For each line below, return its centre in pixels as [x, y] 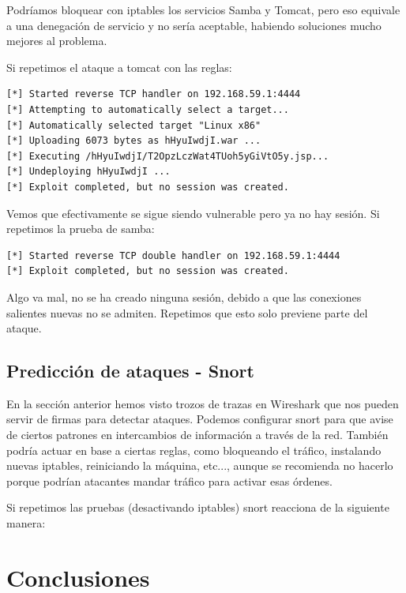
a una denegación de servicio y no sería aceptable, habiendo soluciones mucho [194, 25]
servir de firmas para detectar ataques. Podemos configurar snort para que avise [200, 419]
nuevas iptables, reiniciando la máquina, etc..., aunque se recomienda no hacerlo [200, 465]
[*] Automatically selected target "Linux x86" [134, 125]
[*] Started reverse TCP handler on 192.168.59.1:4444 [154, 94]
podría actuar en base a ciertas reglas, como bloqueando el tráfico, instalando [194, 450]
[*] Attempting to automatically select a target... [148, 109]
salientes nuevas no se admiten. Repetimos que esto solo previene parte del [187, 312]
